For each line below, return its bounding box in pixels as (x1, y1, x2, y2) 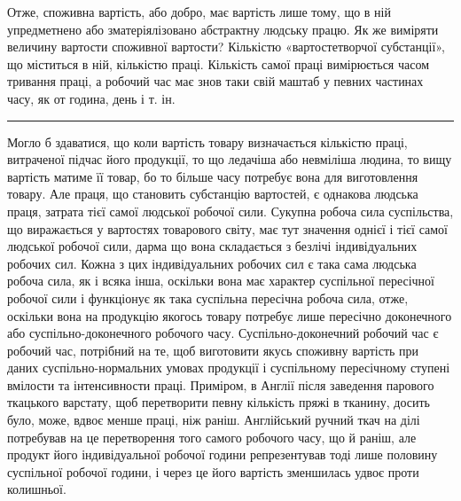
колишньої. (7, 480, 66, 498)
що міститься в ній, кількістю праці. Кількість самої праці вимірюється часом (7, 54, 430, 73)
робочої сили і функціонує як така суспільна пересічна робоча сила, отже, (7, 288, 409, 307)
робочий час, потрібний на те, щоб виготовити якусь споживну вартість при (7, 341, 419, 359)
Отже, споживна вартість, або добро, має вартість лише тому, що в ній (7, 3, 391, 20)
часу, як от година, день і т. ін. (7, 89, 176, 107)
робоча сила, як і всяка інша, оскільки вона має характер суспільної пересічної (7, 271, 434, 290)
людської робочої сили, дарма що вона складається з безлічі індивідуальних (7, 237, 418, 255)
